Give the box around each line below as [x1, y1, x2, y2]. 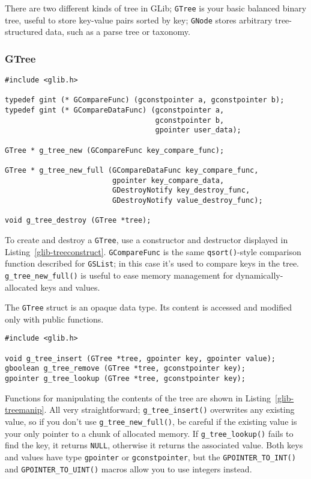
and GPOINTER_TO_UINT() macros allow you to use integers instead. [5, 462, 252, 475]
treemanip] [5, 403, 44, 416]
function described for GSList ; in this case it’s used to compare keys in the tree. [5, 257, 299, 270]
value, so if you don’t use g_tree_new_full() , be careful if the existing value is [5, 415, 297, 427]
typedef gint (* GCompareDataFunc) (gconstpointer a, [5, 106, 225, 115]
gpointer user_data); [155, 126, 241, 135]
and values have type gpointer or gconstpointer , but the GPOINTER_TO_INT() [5, 450, 296, 463]
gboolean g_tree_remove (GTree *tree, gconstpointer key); [5, 364, 246, 373]
